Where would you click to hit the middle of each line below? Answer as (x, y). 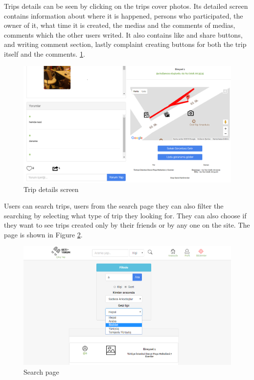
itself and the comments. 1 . (45, 53)
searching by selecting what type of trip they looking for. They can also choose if (125, 215)
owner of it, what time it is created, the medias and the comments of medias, (120, 25)
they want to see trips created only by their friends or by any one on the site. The (127, 225)
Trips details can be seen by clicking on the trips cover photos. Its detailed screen (126, 6)
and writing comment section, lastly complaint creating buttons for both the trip (125, 44)
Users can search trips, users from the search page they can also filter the (114, 206)
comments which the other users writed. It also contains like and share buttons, (123, 34)
